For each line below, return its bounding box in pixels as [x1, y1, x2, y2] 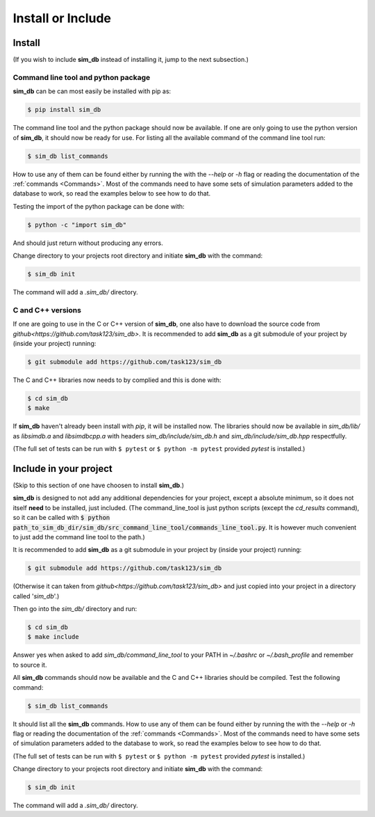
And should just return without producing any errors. [12, 239, 163, 247]
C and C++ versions [12, 305, 81, 315]
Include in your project [12, 463, 112, 475]
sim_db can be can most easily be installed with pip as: [12, 87, 172, 95]
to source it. [12, 660, 47, 669]
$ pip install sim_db [27, 106, 101, 114]
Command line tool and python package [12, 72, 151, 82]
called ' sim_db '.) [12, 592, 60, 600]
